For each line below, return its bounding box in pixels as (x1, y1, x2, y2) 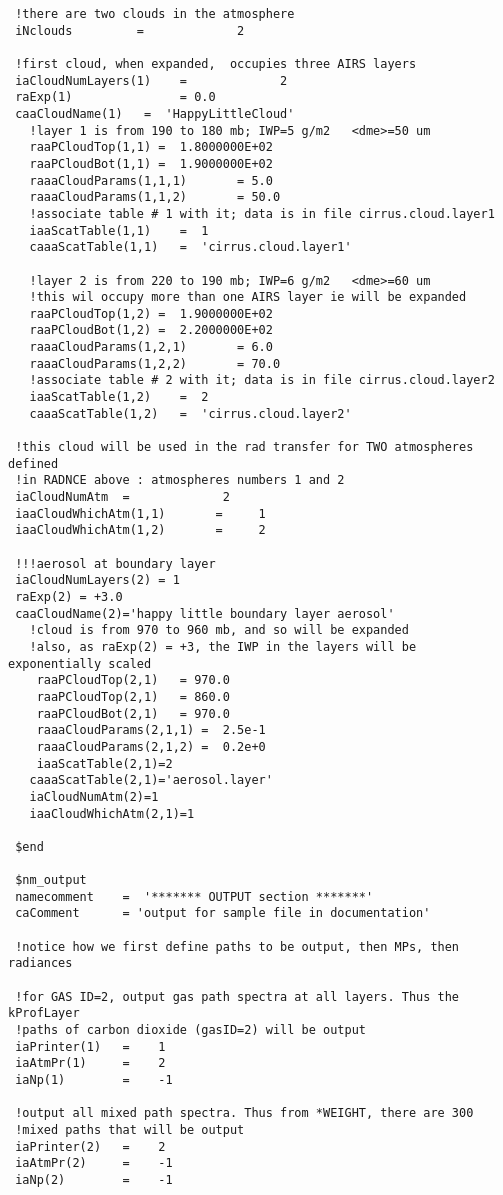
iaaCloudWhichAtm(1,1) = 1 (15, 506, 266, 521)
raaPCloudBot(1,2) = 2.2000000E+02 (29, 323, 273, 338)
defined (8, 456, 59, 471)
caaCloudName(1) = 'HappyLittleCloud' (15, 106, 295, 121)
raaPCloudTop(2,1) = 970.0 (36, 673, 230, 688)
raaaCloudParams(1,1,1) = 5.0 (29, 173, 273, 188)
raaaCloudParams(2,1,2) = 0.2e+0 (36, 739, 266, 754)
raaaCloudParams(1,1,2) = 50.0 (29, 190, 281, 205)
